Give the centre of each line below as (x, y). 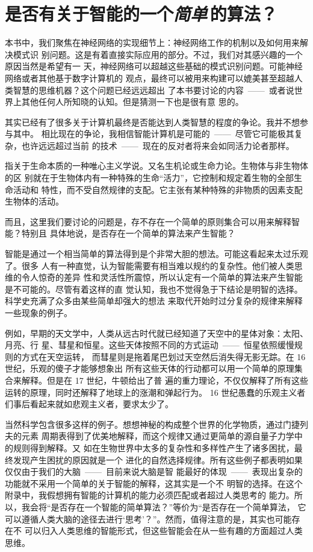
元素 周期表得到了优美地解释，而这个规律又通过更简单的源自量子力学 (158, 436)
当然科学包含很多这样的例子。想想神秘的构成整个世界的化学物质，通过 (144, 424)
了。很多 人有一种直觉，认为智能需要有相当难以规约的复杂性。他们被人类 (150, 265)
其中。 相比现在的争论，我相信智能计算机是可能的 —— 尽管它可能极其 (153, 134)
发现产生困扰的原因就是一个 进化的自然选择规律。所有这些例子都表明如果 (158, 459)
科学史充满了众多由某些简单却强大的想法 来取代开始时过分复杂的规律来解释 (154, 301)
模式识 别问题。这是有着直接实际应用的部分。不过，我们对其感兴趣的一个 (158, 54)
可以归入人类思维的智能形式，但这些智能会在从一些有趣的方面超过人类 (163, 531)
